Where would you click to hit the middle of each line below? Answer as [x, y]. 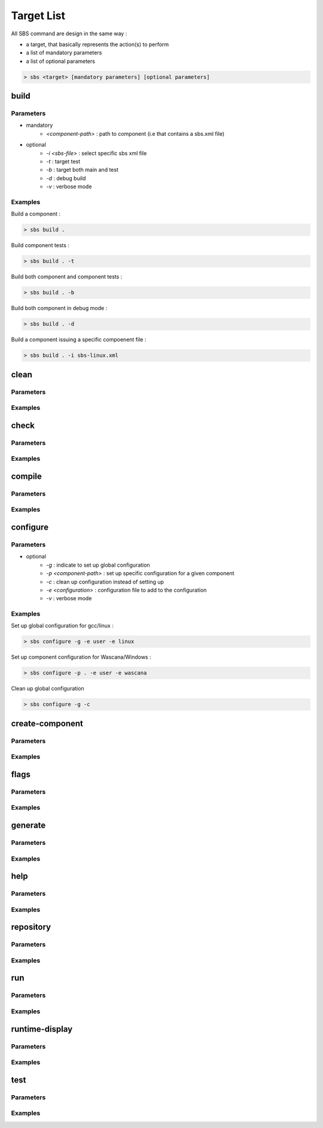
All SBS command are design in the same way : [69, 34]
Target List [38, 16]
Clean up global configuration [48, 689]
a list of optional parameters [61, 61]
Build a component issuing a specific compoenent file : [79, 340]
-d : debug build [66, 178]
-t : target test [63, 162]
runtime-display [42, 1029]
